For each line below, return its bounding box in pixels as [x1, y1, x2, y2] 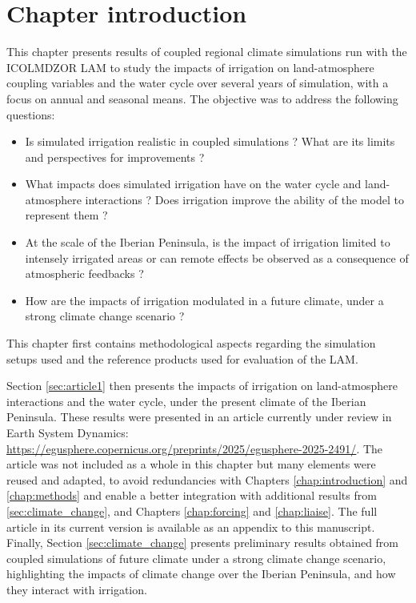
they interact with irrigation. [6, 581, 147, 597]
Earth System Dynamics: [6, 424, 129, 440]
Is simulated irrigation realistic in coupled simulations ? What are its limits [25, 133, 395, 150]
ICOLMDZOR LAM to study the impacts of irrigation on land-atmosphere [6, 58, 374, 75]
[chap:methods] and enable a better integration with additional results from [6, 487, 377, 504]
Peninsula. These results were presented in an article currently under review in [6, 408, 392, 425]
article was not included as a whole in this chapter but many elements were [6, 456, 376, 472]
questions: [6, 106, 55, 123]
